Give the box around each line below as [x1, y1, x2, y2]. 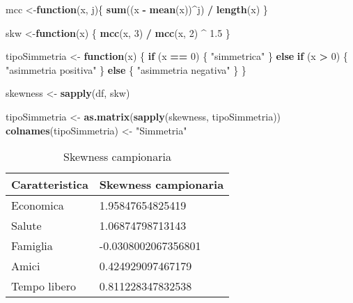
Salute [11, 217, 42, 234]
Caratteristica [11, 176, 88, 193]
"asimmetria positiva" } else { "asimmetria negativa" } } [6, 62, 246, 77]
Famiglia [11, 238, 53, 254]
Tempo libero [11, 278, 76, 295]
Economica [11, 197, 64, 214]
